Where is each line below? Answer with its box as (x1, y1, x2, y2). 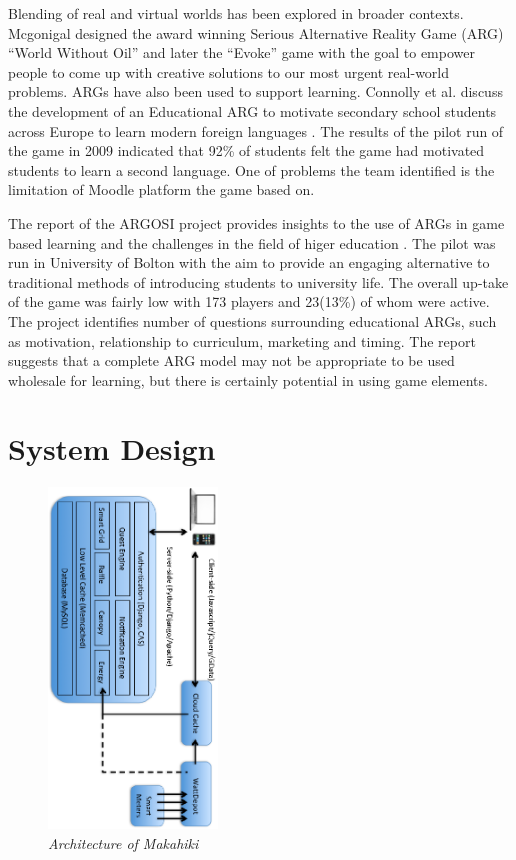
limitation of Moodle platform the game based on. (8, 179, 315, 200)
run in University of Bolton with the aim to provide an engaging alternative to (8, 252, 490, 273)
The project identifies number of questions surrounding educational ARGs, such (8, 310, 497, 331)
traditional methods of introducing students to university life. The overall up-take (8, 271, 509, 292)
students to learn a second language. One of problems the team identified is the (8, 159, 495, 180)
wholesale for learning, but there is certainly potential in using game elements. (8, 369, 488, 390)
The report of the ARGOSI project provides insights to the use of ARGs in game (8, 212, 505, 233)
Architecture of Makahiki (48, 832, 199, 853)
